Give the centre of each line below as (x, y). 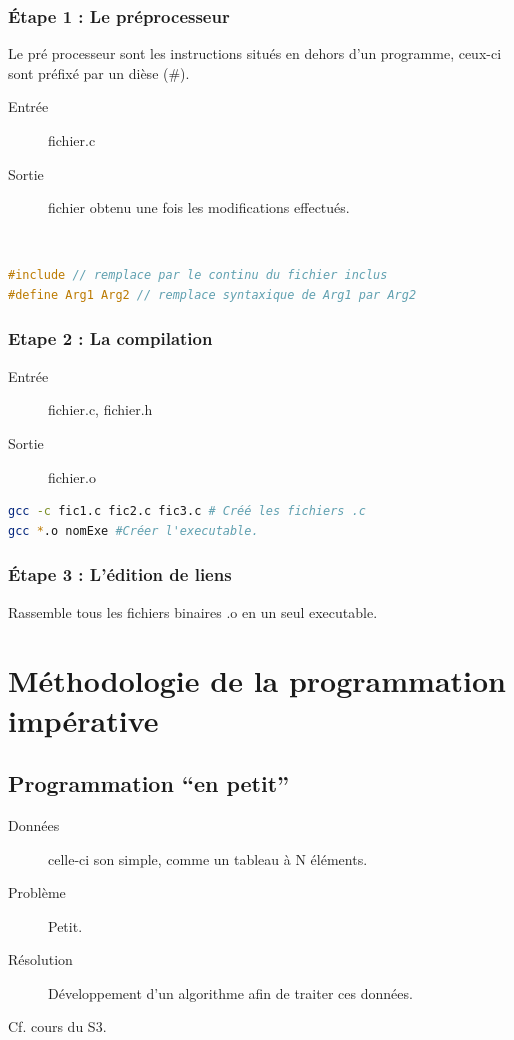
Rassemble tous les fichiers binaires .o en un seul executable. (193, 611)
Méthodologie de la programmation (257, 680)
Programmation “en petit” (149, 783)
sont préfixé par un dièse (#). (99, 72)
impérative (83, 719)
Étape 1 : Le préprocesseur (119, 15)
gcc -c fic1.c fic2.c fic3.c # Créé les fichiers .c (187, 511)
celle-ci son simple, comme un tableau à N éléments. (208, 858)
